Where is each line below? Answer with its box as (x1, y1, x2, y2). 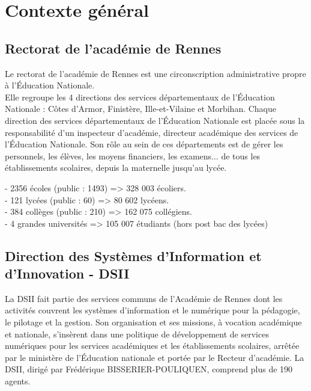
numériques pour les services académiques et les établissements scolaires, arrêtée (5, 339, 300, 352)
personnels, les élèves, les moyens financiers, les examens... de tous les (5, 149, 261, 162)
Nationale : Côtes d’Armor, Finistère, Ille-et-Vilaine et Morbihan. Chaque (5, 102, 277, 115)
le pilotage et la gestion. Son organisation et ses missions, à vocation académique (5, 316, 302, 328)
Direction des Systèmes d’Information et (5, 246, 262, 265)
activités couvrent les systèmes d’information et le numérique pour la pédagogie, (5, 304, 300, 316)
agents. (5, 375, 31, 387)
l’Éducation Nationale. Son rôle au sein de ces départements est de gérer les (5, 138, 283, 150)
